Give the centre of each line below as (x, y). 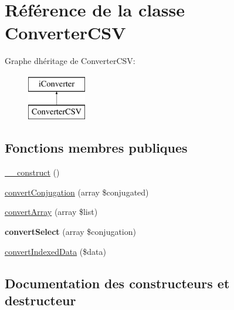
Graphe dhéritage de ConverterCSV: (70, 61)
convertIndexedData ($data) (55, 251)
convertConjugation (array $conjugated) (77, 192)
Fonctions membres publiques (96, 148)
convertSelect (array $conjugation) (70, 232)
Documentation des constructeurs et (117, 283)
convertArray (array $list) (51, 212)
